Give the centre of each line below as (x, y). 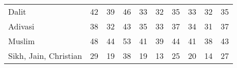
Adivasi (21, 26)
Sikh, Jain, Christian (45, 56)
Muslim (22, 41)
